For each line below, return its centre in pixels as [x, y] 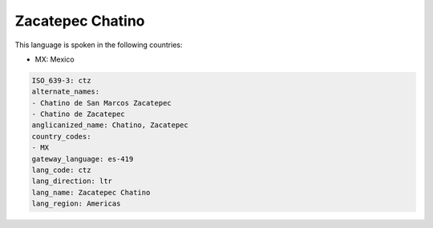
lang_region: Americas [76, 204]
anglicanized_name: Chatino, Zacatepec [110, 125]
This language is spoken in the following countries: [99, 45]
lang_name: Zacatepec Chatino [91, 192]
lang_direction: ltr [72, 181]
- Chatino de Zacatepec [79, 114]
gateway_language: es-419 [83, 159]
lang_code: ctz [61, 170]
